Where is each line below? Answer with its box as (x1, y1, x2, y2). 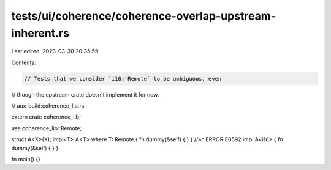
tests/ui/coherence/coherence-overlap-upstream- (11, 9, 276, 23)
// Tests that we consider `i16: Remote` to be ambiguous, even (24, 75, 222, 82)
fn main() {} (11, 156, 41, 163)
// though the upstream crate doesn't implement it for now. (11, 91, 159, 98)
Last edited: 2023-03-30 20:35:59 (11, 48, 99, 55)
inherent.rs (11, 26, 70, 40)
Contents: (11, 59, 36, 66)
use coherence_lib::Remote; (11, 124, 82, 131)
